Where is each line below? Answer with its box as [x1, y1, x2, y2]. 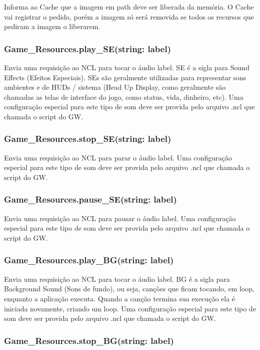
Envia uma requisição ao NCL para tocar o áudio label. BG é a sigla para [4, 273, 230, 284]
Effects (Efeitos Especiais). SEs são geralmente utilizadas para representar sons [4, 72, 246, 82]
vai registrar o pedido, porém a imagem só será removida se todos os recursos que [4, 11, 254, 22]
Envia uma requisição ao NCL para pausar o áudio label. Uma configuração [4, 213, 236, 223]
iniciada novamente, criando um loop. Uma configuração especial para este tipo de [4, 303, 256, 313]
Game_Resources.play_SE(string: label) [4, 42, 171, 55]
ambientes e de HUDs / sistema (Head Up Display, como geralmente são [4, 82, 226, 92]
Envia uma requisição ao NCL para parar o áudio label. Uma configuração [4, 152, 232, 162]
